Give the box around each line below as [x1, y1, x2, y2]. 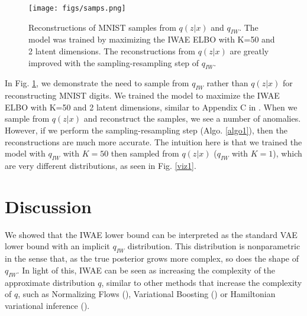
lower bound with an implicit [5, 240, 110, 252]
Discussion [5, 194, 92, 218]
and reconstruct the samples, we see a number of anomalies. [83, 112, 301, 125]
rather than [206, 77, 248, 89]
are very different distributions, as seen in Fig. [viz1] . [5, 159, 196, 171]
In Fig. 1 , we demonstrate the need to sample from [5, 77, 189, 89]
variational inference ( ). [5, 299, 90, 311]
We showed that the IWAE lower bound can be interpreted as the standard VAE [5, 228, 298, 240]
